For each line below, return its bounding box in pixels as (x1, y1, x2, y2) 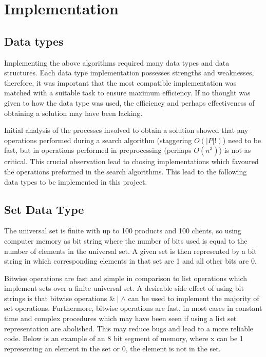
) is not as (219, 145, 251, 155)
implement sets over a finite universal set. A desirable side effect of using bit (4, 283, 244, 293)
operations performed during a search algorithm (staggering (4, 134, 192, 145)
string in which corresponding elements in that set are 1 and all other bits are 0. (4, 255, 257, 266)
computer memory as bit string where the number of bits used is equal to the (4, 235, 248, 246)
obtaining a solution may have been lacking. (4, 107, 143, 118)
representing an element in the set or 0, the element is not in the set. (4, 343, 221, 353)
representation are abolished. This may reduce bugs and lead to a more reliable (4, 323, 254, 333)
